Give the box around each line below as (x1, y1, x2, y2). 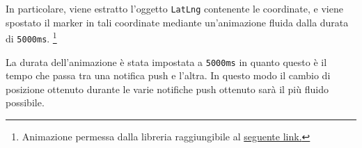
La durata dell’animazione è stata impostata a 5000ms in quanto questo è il (6, 54, 327, 69)
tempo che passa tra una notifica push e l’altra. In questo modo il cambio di (6, 68, 331, 83)
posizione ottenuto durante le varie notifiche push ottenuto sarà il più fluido (6, 81, 329, 96)
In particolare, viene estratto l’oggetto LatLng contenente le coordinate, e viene (6, 1, 343, 15)
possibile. (6, 95, 45, 110)
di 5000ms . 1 (6, 29, 57, 45)
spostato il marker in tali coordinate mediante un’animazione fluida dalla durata (6, 15, 349, 29)
